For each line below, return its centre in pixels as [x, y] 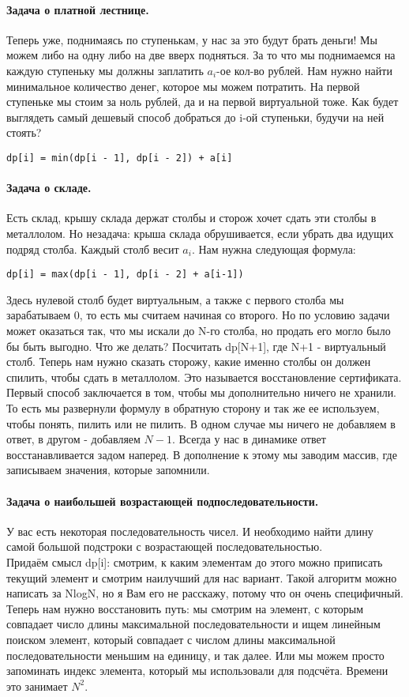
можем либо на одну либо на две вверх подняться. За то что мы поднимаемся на [201, 55]
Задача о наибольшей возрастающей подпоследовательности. [163, 501]
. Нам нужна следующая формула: [274, 249]
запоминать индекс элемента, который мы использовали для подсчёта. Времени [197, 671]
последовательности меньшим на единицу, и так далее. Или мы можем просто [195, 655]
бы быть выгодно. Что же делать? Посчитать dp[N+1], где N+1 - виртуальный [196, 346]
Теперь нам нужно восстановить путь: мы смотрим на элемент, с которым [185, 608]
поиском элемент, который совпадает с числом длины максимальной [171, 639]
